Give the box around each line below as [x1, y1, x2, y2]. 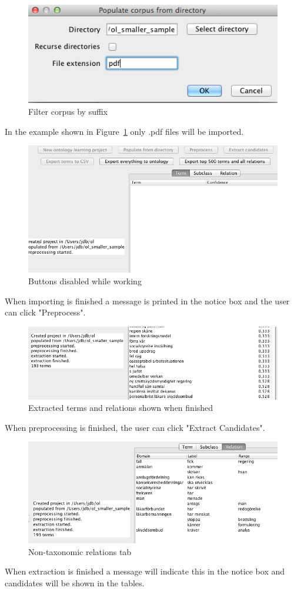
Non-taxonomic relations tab [28, 545, 132, 557]
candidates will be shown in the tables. [5, 577, 145, 589]
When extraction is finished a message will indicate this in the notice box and [5, 565, 285, 577]
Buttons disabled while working [28, 275, 142, 287]
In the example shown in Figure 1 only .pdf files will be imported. [5, 125, 244, 137]
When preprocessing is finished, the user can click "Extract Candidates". [5, 421, 265, 433]
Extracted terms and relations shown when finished [28, 401, 213, 414]
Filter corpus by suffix [28, 105, 108, 117]
